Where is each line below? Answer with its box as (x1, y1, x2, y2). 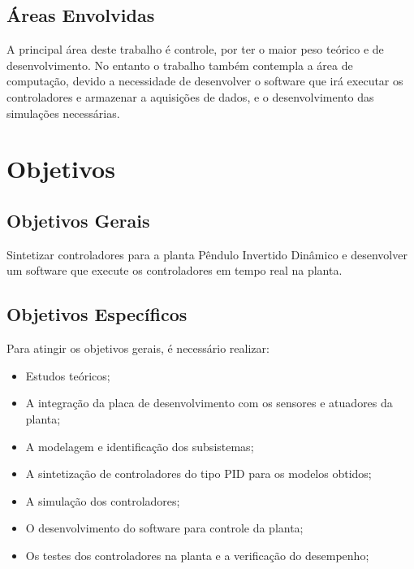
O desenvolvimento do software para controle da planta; (25, 519, 304, 536)
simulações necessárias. (6, 104, 120, 121)
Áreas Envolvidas (6, 2, 155, 28)
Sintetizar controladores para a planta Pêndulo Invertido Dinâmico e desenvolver (6, 245, 408, 263)
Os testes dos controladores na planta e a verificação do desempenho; (25, 546, 369, 563)
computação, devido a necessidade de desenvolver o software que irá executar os (6, 72, 403, 89)
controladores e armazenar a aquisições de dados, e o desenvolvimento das (6, 88, 374, 105)
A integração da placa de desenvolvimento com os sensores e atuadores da (25, 394, 393, 411)
